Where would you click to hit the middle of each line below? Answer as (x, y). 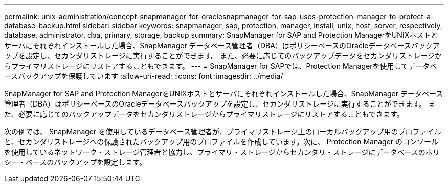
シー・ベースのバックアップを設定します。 (75, 162)
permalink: (22, 17)
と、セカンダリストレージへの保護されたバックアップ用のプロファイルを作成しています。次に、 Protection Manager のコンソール (221, 142)
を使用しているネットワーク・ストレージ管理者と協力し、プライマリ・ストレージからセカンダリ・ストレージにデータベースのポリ (222, 152)
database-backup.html (42, 25)
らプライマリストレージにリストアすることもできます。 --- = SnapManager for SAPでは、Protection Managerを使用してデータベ (221, 66)
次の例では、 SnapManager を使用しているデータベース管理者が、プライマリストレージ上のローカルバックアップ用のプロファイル (223, 131)
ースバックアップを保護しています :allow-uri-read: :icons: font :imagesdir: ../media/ (144, 76)
